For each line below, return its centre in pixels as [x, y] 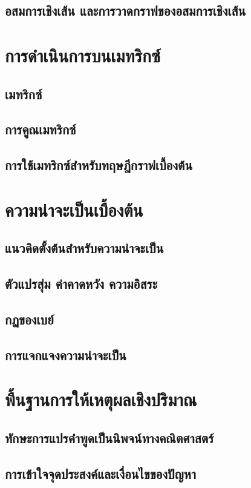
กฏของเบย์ [29, 319]
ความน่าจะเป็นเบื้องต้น [74, 209]
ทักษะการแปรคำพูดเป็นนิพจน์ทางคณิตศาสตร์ [109, 437]
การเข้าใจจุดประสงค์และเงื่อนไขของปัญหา [100, 473]
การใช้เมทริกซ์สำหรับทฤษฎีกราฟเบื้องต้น [99, 165]
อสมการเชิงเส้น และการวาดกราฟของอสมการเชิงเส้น [125, 11]
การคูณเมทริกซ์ [41, 129]
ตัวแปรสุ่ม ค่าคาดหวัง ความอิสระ [81, 284]
